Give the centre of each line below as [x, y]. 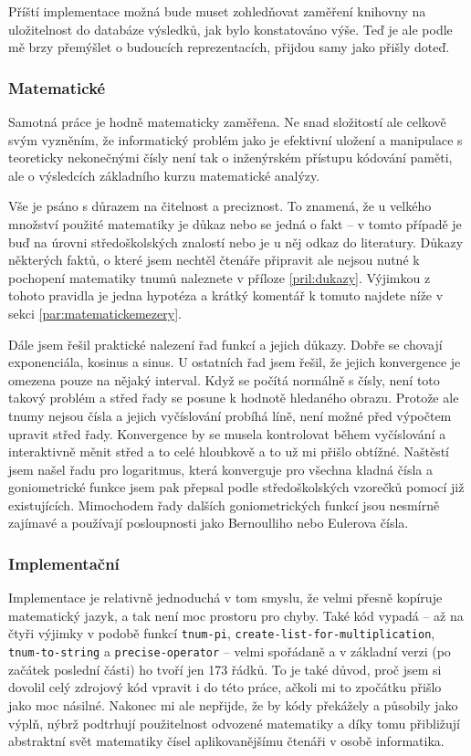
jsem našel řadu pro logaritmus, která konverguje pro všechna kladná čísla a [220, 469]
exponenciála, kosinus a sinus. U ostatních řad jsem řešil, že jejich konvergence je [235, 362]
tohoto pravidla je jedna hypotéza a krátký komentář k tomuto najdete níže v [226, 295]
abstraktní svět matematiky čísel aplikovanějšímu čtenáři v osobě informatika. [226, 741]
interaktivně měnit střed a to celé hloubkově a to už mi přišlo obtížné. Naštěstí [229, 451]
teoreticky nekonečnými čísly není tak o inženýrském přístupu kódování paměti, [230, 157]
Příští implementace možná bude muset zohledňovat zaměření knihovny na [217, 11]
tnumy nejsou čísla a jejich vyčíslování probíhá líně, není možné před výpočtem [230, 415]
